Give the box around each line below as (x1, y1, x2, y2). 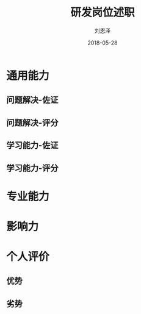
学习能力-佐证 (6, 140, 59, 151)
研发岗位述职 (70, 5, 135, 20)
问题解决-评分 (6, 117, 59, 128)
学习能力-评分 (6, 163, 59, 173)
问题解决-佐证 (6, 95, 59, 105)
